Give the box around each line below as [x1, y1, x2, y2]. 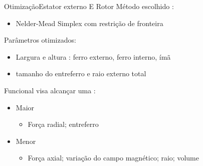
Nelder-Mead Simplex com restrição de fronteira [16, 18, 163, 28]
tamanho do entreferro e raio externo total [16, 68, 146, 79]
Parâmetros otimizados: [4, 35, 76, 45]
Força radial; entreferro [28, 119, 99, 129]
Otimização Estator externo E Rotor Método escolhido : [4, 1, 174, 11]
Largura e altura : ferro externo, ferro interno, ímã [16, 51, 171, 62]
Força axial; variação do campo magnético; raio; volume [28, 152, 199, 163]
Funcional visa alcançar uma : [4, 85, 96, 95]
